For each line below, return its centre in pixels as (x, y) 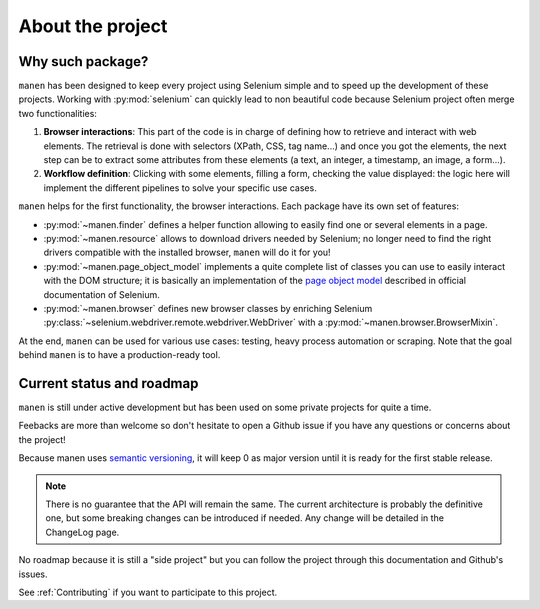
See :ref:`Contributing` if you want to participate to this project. (148, 592)
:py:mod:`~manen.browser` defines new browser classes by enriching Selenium (208, 308)
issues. (33, 574)
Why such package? (83, 61)
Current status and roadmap (108, 383)
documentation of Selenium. (101, 294)
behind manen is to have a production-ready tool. (119, 355)
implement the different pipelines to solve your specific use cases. (180, 187)
